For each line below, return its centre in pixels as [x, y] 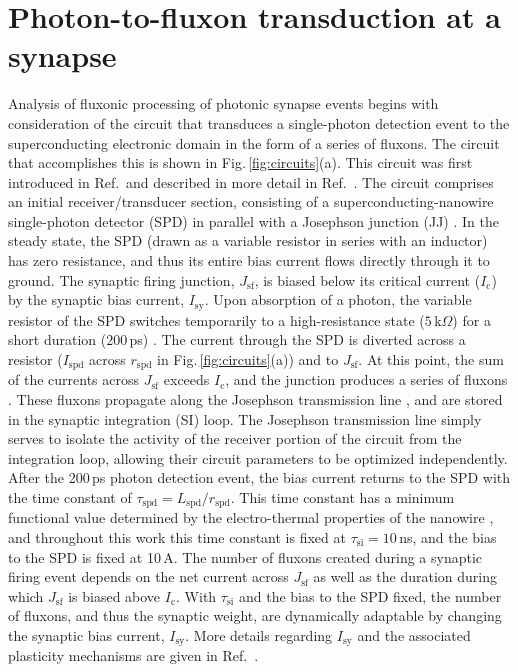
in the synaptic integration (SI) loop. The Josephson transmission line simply [245, 418]
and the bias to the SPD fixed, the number [370, 595]
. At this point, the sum [431, 358]
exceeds [186, 379]
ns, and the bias [448, 536]
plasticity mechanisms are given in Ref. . [133, 655]
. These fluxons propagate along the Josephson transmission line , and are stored [255, 398]
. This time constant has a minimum [342, 496]
